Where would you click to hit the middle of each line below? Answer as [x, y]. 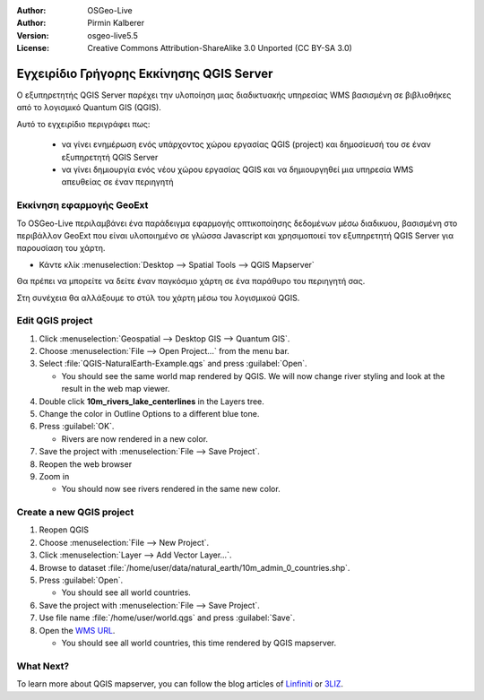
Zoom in [54, 476]
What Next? [43, 666]
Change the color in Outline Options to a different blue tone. [149, 414]
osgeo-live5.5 [112, 35]
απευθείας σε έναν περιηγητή [117, 182]
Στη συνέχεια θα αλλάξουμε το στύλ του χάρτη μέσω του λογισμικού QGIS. [158, 298]
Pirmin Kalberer [116, 23]
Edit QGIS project [55, 321]
